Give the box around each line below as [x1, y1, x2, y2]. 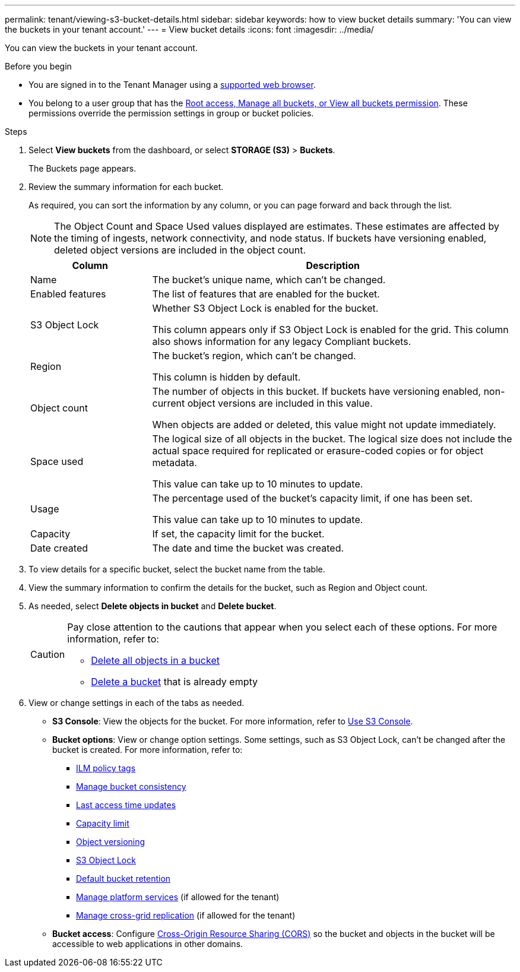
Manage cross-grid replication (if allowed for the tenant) [76, 910, 296, 920]
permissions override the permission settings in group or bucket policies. [28, 108, 314, 118]
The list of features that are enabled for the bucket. [152, 288, 380, 300]
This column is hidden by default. [152, 371, 301, 383]
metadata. [152, 457, 197, 468]
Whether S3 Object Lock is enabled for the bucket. [152, 302, 379, 314]
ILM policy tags [76, 763, 136, 773]
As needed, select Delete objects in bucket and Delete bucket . [28, 601, 277, 611]
